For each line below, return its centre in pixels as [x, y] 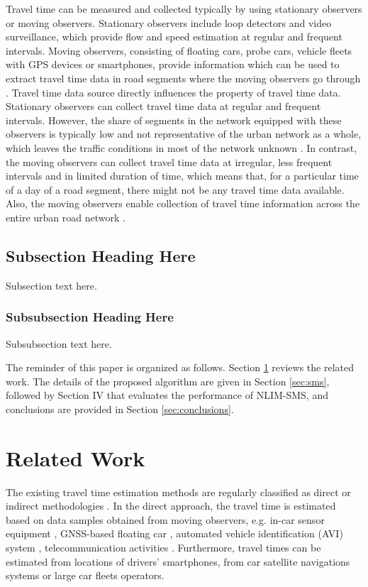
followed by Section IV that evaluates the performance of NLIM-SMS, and [167, 395]
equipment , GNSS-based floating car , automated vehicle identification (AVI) [174, 533]
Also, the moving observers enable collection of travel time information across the [183, 203]
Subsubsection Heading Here [90, 317]
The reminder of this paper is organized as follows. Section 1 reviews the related [180, 367]
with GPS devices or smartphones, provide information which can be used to [173, 64]
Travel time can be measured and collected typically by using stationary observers [184, 9]
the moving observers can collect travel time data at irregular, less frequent [169, 161]
